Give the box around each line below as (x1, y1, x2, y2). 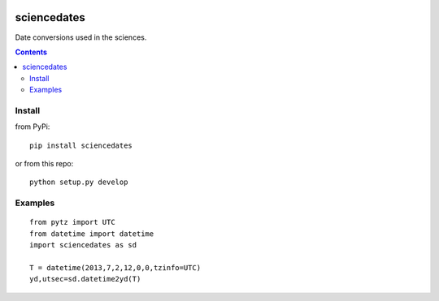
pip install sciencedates (29, 140, 133, 150)
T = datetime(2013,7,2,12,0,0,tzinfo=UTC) (29, 263, 202, 272)
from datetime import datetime (29, 229, 154, 239)
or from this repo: (15, 159, 74, 168)
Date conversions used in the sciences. (15, 32, 147, 42)
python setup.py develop (29, 178, 128, 187)
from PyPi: (15, 122, 50, 131)
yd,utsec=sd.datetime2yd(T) (29, 274, 141, 284)
